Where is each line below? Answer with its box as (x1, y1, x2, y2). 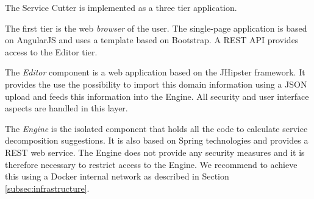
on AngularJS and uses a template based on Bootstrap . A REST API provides (5, 33, 299, 46)
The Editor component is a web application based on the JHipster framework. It (5, 66, 305, 79)
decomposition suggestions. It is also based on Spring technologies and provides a (5, 134, 309, 147)
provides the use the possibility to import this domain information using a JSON (5, 77, 307, 90)
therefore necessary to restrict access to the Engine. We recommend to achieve (5, 158, 298, 170)
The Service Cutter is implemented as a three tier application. (5, 1, 237, 13)
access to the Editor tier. (5, 45, 98, 58)
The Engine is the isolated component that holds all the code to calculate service (5, 122, 308, 134)
